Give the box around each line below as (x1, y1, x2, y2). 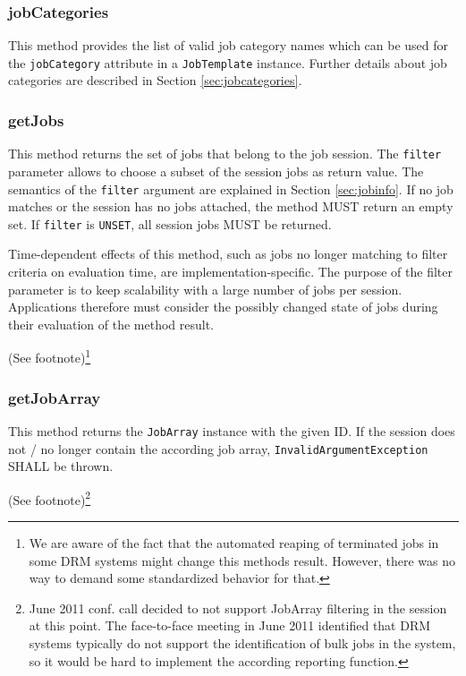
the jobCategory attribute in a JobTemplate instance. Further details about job (8, 53, 447, 72)
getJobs (8, 108, 64, 131)
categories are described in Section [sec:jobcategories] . (8, 71, 302, 90)
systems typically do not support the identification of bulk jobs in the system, (29, 634, 456, 652)
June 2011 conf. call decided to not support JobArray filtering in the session (29, 598, 447, 617)
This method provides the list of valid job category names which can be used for (8, 36, 449, 55)
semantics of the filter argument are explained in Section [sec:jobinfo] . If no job (8, 179, 453, 198)
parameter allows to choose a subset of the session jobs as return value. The (8, 161, 424, 180)
